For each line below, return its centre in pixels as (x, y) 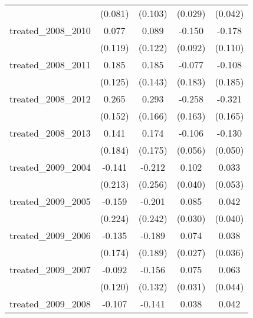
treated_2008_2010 (50, 30)
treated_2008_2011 (50, 64)
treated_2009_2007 (50, 269)
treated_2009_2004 (50, 167)
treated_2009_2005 (50, 201)
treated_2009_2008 (50, 304)
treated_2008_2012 (50, 99)
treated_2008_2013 (50, 133)
